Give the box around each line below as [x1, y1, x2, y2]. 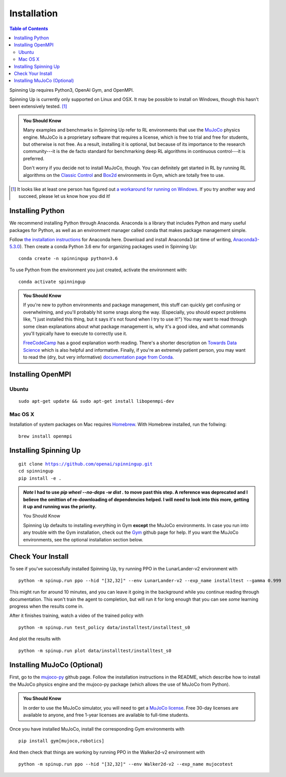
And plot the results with [9, 636, 61, 642]
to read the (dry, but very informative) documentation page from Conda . [23, 354, 174, 360]
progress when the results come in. [9, 603, 84, 609]
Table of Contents [9, 25, 48, 32]
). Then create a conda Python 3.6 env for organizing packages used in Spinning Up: [19, 244, 197, 250]
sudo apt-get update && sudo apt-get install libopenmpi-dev [18, 398, 174, 404]
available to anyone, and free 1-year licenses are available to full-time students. [23, 712, 189, 718]
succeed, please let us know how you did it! [18, 193, 110, 199]
